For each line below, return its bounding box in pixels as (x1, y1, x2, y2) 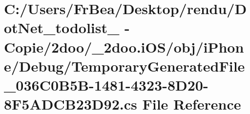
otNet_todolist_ (4, 18, 120, 38)
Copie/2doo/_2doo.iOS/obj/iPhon (4, 37, 244, 57)
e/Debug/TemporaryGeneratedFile (4, 56, 245, 76)
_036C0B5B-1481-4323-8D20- (4, 75, 208, 95)
